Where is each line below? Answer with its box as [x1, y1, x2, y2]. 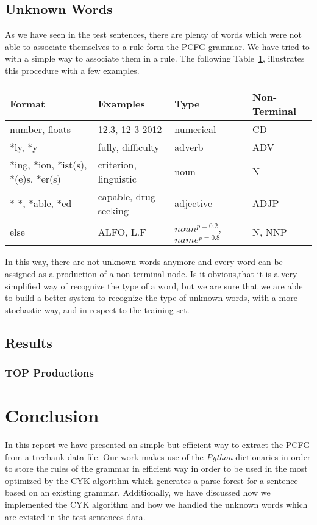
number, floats [10, 121, 71, 136]
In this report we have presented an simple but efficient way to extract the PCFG [5, 438, 310, 451]
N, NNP [252, 225, 287, 239]
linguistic [98, 171, 137, 186]
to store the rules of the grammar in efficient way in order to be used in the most [5, 462, 308, 475]
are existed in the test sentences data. [5, 510, 146, 523]
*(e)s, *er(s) [10, 171, 61, 186]
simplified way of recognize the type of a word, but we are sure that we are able [5, 279, 303, 292]
